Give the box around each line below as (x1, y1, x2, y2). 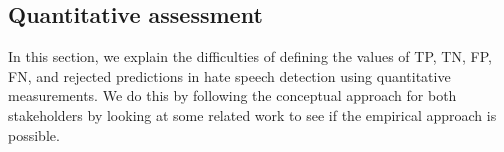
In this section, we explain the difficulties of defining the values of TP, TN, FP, (8, 46, 492, 67)
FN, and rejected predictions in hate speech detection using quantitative (8, 65, 451, 86)
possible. (8, 124, 60, 145)
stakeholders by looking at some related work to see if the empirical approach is (8, 104, 497, 125)
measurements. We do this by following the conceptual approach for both (8, 85, 457, 106)
